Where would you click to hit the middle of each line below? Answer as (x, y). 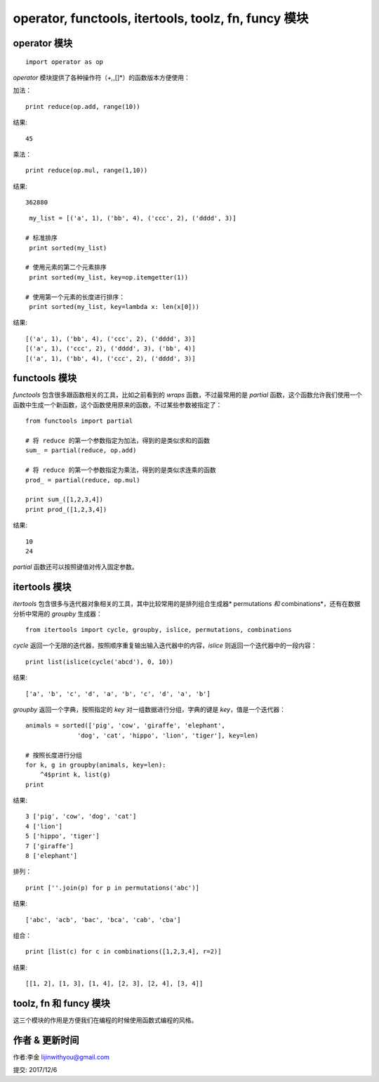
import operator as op (65, 62)
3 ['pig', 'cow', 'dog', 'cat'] (81, 817)
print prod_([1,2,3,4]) (66, 509)
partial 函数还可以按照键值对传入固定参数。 (75, 567)
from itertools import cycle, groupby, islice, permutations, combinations (159, 629)
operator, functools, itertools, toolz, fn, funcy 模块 (161, 18)
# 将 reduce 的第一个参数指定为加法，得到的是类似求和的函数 (118, 441)
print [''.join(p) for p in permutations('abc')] (113, 888)
